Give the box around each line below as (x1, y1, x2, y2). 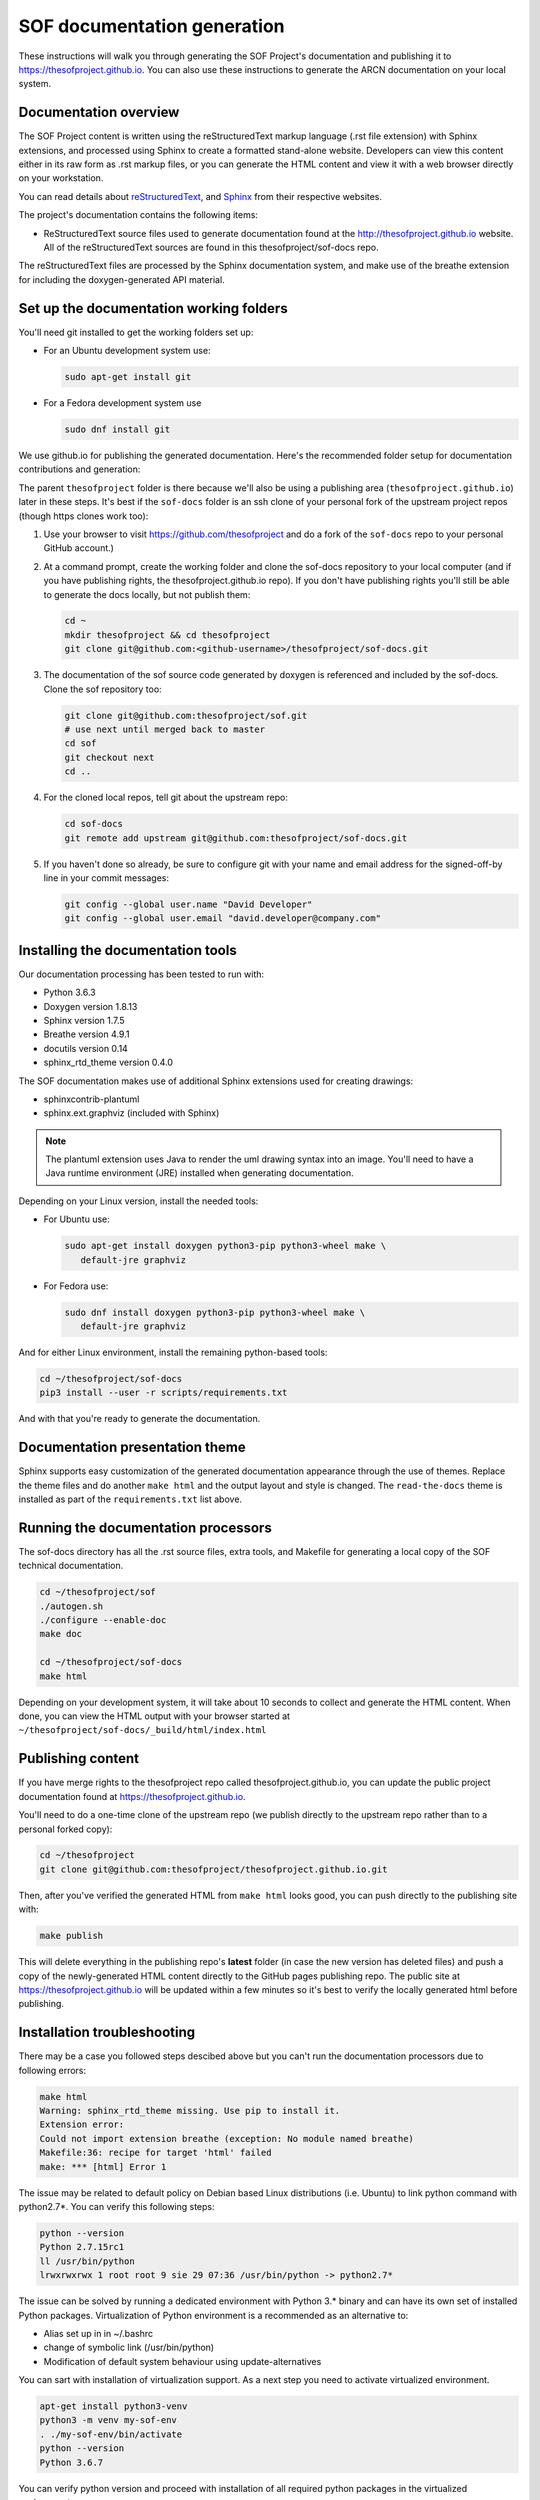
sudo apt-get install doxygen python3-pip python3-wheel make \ (64, 1240, 387, 1252)
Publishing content (18, 1750, 140, 1767)
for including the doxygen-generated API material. (18, 273, 225, 285)
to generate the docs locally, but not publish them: (43, 588, 251, 600)
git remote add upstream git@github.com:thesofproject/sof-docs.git (64, 832, 408, 844)
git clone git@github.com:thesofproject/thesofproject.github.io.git (39, 1863, 388, 1875)
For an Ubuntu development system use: (43, 345, 211, 357)
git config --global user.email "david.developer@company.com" (64, 913, 382, 924)
